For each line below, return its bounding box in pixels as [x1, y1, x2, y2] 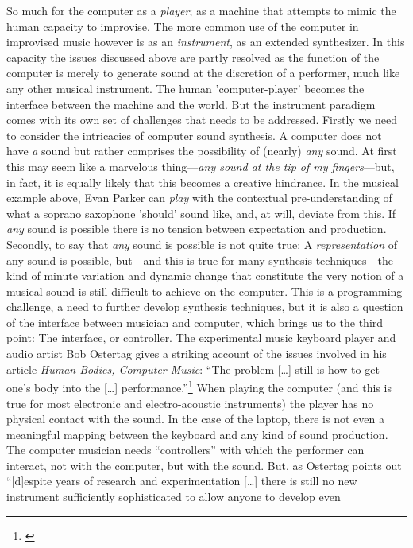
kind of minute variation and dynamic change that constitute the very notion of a [6, 267, 404, 284]
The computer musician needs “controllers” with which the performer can [6, 441, 365, 458]
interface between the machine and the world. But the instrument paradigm [6, 95, 376, 112]
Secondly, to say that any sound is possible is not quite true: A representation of [6, 235, 398, 252]
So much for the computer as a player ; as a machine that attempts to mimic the [6, 2, 396, 18]
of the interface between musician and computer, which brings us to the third [6, 313, 384, 330]
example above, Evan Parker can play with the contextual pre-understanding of [6, 189, 392, 206]
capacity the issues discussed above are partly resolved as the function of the [6, 49, 380, 65]
